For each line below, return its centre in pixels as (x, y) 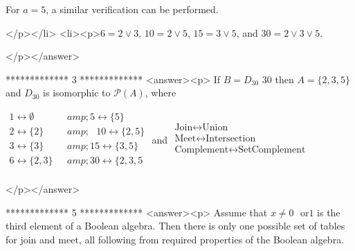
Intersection (231, 139)
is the (329, 212)
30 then (278, 79)
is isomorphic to (77, 93)
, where (161, 93)
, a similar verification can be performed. (132, 9)
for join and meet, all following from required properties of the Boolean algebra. (175, 239)
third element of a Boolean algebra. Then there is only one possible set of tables (175, 226)
